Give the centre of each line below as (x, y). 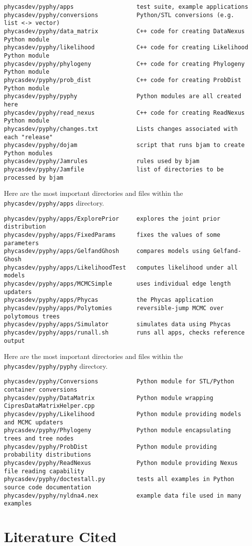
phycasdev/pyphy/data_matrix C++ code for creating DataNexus (124, 31)
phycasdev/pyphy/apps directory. (54, 203)
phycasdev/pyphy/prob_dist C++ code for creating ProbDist (123, 80)
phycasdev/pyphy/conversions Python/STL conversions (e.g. (119, 15)
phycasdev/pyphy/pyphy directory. (56, 366)
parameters (21, 243)
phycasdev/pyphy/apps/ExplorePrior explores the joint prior (112, 219)
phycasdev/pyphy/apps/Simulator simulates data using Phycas (117, 325)
